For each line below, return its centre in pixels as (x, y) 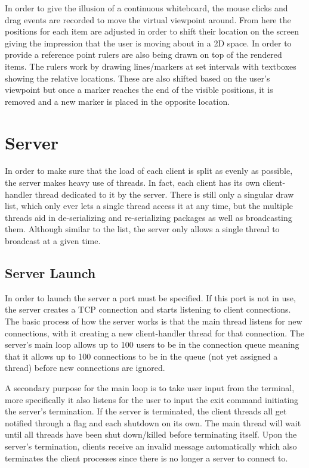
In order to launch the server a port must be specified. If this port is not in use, (150, 297)
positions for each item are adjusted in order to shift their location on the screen (152, 31)
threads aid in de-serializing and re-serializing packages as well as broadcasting (149, 217)
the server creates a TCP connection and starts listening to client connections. (148, 309)
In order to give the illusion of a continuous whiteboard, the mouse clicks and (146, 8)
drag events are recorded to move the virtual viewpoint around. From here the (148, 19)
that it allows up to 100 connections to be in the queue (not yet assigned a (141, 356)
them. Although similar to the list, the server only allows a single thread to (142, 229)
